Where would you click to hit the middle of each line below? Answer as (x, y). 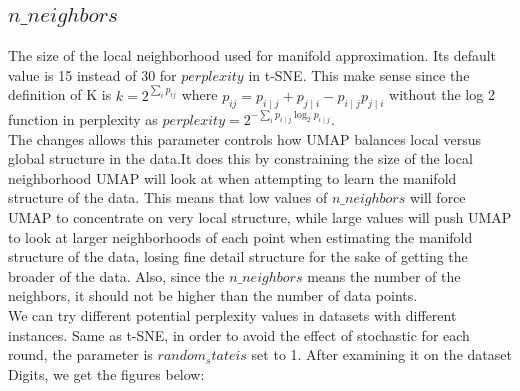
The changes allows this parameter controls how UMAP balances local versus (244, 138)
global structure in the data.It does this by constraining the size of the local (240, 158)
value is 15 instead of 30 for (92, 74)
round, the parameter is (80, 354)
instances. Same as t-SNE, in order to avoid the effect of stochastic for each (239, 334)
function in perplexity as (83, 119)
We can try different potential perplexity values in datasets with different (232, 315)
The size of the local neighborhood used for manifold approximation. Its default (252, 55)
